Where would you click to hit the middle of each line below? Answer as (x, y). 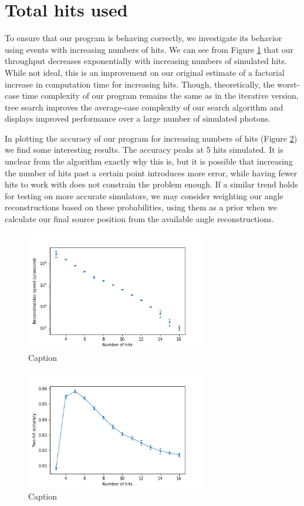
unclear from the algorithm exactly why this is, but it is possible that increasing (149, 161)
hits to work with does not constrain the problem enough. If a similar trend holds (151, 184)
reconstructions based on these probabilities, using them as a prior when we (141, 207)
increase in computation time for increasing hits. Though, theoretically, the (140, 84)
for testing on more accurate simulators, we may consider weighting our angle (144, 195)
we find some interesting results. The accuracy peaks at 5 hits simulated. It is (144, 150)
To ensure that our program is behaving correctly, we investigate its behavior (143, 38)
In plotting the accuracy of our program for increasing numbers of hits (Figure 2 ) (151, 138)
